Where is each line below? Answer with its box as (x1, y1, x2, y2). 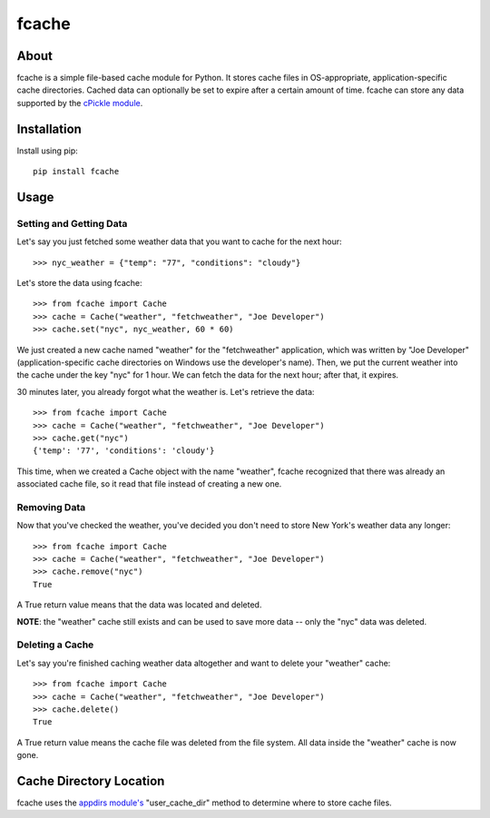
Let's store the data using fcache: (16, 278, 142, 289)
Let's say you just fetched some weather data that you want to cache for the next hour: (16, 236, 342, 247)
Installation (16, 121, 82, 136)
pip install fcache (33, 166, 120, 177)
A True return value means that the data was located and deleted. (16, 599, 262, 610)
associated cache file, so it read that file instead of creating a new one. (16, 478, 282, 489)
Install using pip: (16, 145, 79, 156)
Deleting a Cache (16, 638, 94, 651)
